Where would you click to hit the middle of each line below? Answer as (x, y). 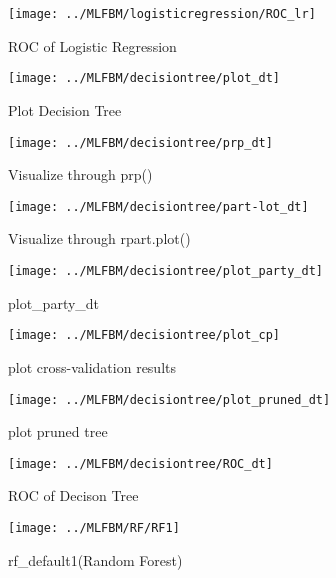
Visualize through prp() (80, 174)
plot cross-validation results (92, 366)
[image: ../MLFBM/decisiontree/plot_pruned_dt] (169, 399)
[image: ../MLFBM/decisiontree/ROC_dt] (140, 463)
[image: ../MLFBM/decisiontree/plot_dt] (144, 78)
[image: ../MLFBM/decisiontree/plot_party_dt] (165, 271)
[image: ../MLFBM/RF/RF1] (94, 528)
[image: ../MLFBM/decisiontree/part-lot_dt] (158, 206)
